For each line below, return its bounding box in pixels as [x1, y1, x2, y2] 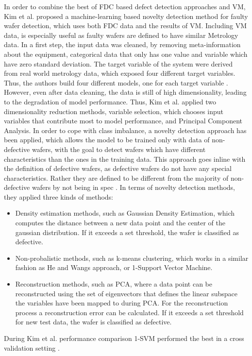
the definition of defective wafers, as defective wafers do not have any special [4, 163, 232, 173]
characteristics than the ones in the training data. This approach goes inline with [4, 153, 246, 164]
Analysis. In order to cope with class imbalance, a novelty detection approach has [4, 125, 247, 135]
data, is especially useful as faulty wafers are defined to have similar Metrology [4, 30, 238, 40]
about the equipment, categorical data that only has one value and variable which [4, 49, 248, 59]
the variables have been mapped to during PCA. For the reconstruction [15, 298, 228, 308]
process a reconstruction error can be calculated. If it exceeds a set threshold [15, 307, 244, 317]
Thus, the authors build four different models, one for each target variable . [4, 77, 228, 87]
